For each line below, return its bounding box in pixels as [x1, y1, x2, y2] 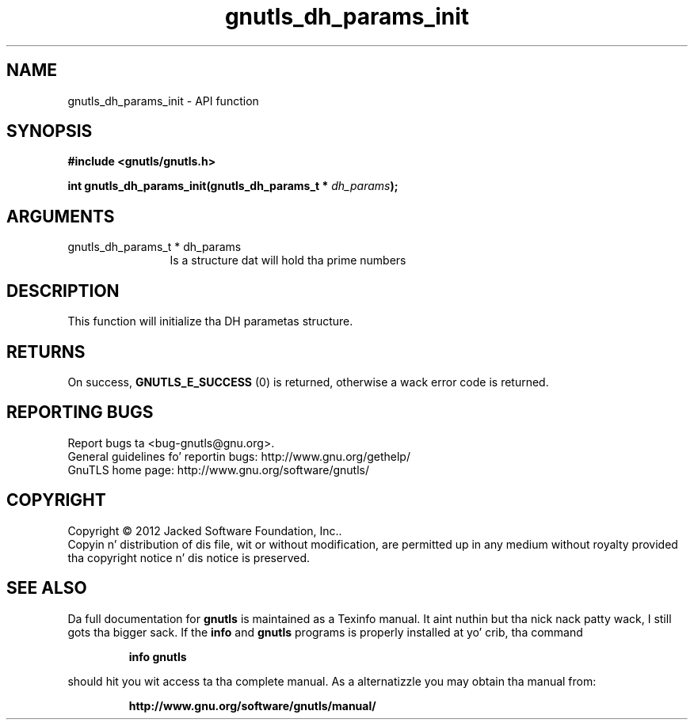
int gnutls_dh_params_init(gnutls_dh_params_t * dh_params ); [67, 179, 398, 193]
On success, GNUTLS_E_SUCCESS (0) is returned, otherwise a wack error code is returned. [67, 374, 549, 389]
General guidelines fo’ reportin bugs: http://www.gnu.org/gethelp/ [67, 449, 410, 463]
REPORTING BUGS [6, 402, 154, 423]
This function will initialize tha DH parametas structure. [67, 314, 353, 329]
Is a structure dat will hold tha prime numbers [170, 253, 406, 268]
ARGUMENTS [6, 206, 115, 226]
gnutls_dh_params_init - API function [67, 93, 259, 108]
